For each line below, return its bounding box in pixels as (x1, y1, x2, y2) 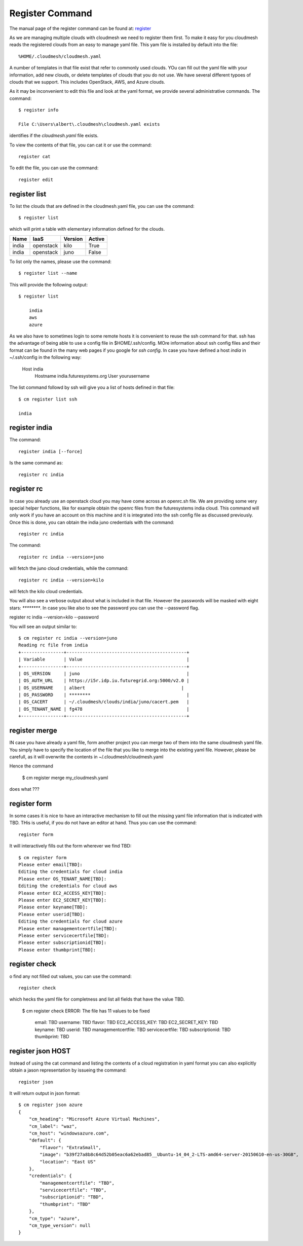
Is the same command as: (9, 460, 63, 466)
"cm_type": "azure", (28, 1216, 80, 1221)
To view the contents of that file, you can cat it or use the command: (9, 142, 152, 148)
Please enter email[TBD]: (18, 862, 83, 867)
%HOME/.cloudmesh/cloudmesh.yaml (18, 53, 101, 59)
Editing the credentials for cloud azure (18, 919, 123, 925)
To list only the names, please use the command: (9, 259, 111, 265)
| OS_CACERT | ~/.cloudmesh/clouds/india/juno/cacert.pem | (18, 699, 190, 705)
